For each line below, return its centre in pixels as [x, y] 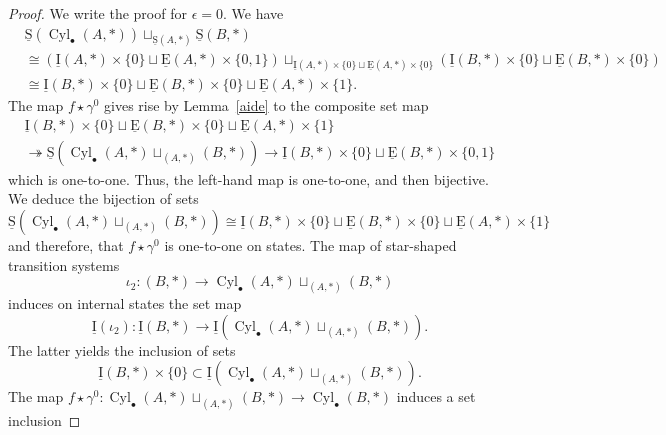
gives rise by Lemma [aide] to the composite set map [266, 105]
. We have [253, 13]
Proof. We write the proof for [97, 13]
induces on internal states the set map [125, 303]
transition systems [64, 264]
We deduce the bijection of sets [103, 198]
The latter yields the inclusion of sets [122, 349]
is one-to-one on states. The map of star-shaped [310, 244]
